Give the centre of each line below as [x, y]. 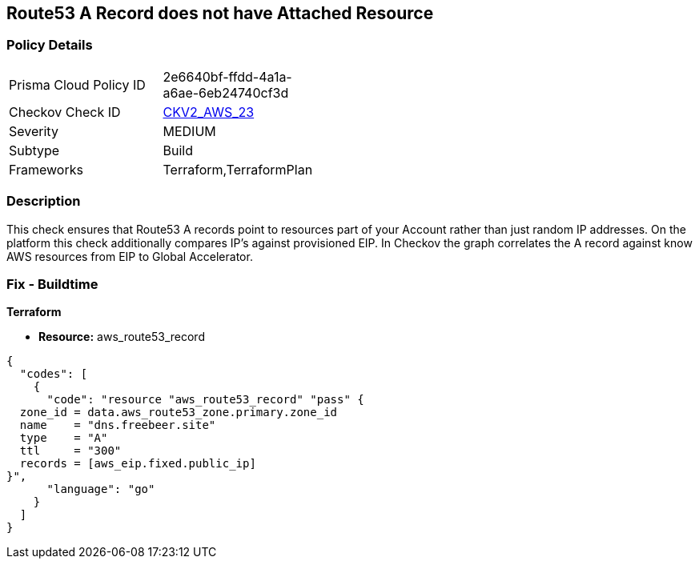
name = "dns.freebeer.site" [118, 425]
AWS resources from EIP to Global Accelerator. [130, 256]
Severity [34, 131]
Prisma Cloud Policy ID [77, 84]
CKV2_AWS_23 [209, 112]
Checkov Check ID [65, 112]
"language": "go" [101, 489]
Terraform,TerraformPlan [238, 169]
